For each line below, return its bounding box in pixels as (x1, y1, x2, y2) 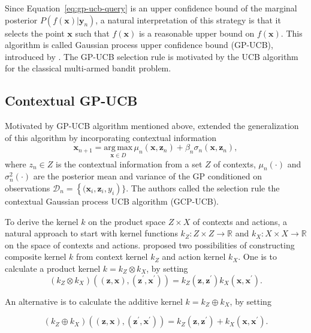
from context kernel (76, 250, 148, 263)
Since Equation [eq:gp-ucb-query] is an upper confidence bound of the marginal (5, 2, 297, 14)
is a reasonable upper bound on (138, 26, 255, 39)
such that (75, 26, 110, 39)
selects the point (5, 26, 65, 39)
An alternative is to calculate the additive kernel (5, 295, 183, 307)
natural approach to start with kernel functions (5, 227, 178, 239)
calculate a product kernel (5, 262, 101, 274)
